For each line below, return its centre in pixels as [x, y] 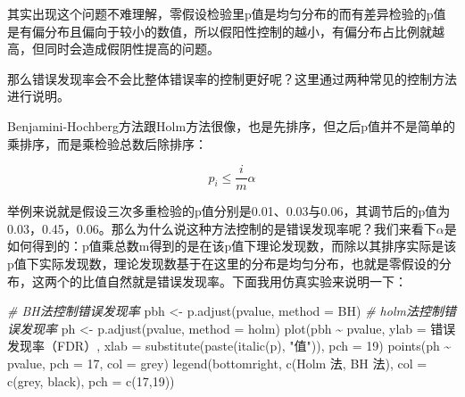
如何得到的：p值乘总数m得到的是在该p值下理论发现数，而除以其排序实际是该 [232, 246]
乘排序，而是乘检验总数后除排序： [107, 143]
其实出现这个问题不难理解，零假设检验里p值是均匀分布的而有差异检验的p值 [227, 13]
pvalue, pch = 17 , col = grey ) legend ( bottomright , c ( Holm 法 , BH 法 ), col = [217, 363]
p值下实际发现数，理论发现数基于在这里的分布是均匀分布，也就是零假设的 [223, 263]
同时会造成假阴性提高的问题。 [132, 49]
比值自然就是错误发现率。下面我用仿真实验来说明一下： [244, 281]
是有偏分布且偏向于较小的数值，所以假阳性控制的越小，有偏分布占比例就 [220, 31]
